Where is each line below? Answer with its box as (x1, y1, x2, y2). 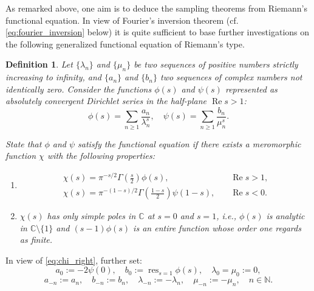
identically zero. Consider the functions (5, 82, 152, 95)
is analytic (266, 209, 305, 222)
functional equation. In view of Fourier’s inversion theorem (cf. (5, 13, 239, 26)
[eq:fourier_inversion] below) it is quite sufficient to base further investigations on (5, 26, 310, 38)
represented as (225, 82, 278, 95)
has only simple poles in (47, 209, 136, 222)
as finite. (19, 233, 53, 246)
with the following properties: (47, 149, 155, 162)
